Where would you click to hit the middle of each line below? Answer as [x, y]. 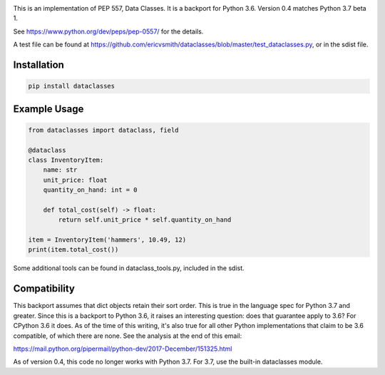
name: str [60, 170]
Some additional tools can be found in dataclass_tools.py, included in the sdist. [129, 268]
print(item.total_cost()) [73, 250]
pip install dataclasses [72, 86]
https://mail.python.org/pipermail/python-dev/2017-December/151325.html [123, 349]
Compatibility [44, 289]
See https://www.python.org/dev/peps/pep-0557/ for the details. [108, 31]
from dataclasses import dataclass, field [103, 130]
